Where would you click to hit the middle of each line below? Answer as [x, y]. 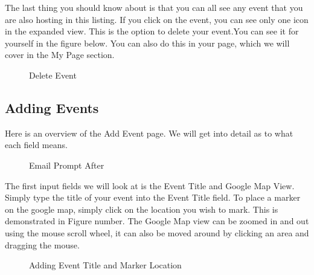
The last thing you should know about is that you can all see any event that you [154, 7]
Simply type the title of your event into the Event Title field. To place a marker [153, 197]
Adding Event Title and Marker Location [105, 265]
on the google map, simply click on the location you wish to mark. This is [142, 209]
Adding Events [52, 107]
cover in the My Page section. [60, 55]
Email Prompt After [67, 165]
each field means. [36, 145]
